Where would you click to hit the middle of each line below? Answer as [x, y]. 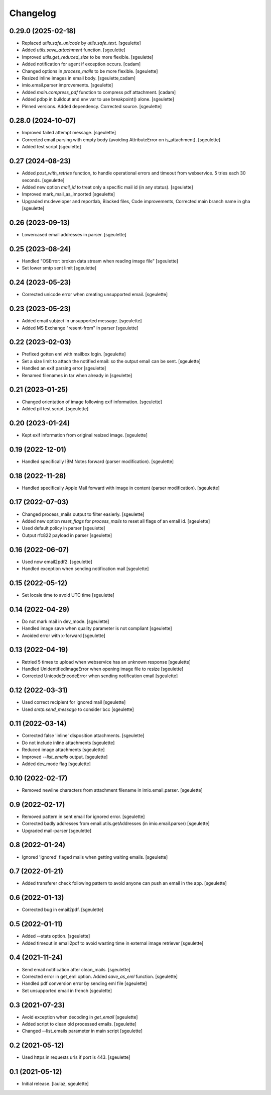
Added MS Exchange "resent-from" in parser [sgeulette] [80, 328]
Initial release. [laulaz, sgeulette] [55, 1084]
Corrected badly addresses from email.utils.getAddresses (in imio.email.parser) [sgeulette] [116, 824]
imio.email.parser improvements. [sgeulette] [67, 85]
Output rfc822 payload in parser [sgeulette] [67, 535]
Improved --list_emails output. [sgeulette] [65, 757]
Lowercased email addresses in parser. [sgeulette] [74, 235]
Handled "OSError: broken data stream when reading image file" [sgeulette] [100, 261]
